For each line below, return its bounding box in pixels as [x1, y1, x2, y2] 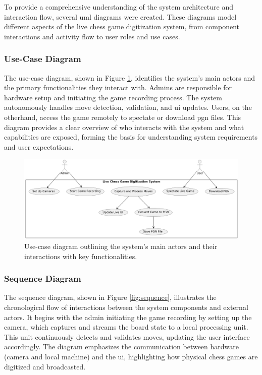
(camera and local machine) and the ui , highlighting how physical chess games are [4, 351, 258, 361]
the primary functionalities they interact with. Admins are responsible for [4, 82, 232, 93]
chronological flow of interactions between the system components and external [4, 301, 248, 312]
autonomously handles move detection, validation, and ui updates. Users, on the [4, 102, 252, 112]
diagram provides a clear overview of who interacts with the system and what [4, 121, 244, 132]
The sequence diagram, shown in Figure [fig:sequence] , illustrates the [4, 292, 217, 302]
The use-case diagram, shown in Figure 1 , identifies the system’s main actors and [4, 72, 255, 83]
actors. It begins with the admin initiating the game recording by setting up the [4, 311, 252, 322]
